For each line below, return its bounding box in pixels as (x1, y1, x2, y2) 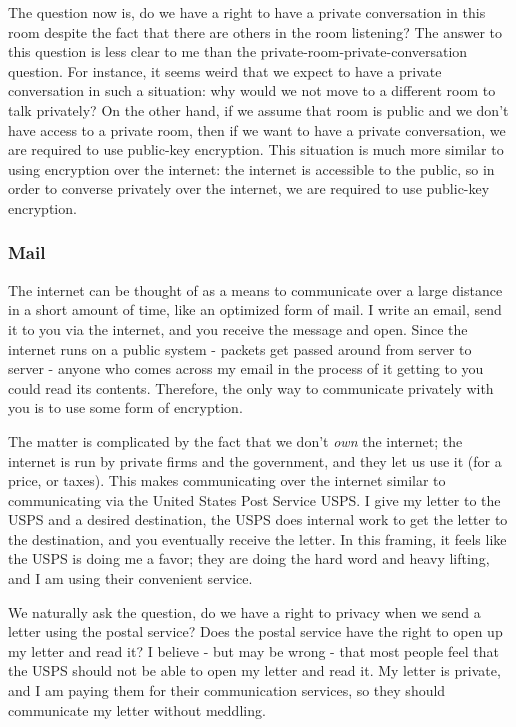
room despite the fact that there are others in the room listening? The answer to (8, 21, 503, 42)
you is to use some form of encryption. (8, 397, 243, 418)
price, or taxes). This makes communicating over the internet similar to (8, 470, 446, 491)
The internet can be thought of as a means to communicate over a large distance (8, 279, 503, 300)
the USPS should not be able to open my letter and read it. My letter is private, (8, 660, 501, 681)
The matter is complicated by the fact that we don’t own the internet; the (8, 430, 463, 451)
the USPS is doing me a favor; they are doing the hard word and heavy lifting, (8, 548, 490, 569)
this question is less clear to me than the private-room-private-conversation (8, 41, 468, 62)
